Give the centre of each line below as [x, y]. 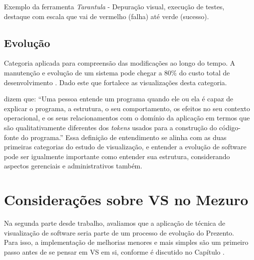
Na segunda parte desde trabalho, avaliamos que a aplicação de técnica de [115, 223]
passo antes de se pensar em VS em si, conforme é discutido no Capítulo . [114, 251]
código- [230, 127]
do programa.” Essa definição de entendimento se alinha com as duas [124, 137]
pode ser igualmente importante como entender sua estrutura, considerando [117, 156]
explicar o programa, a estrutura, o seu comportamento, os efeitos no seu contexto [127, 108]
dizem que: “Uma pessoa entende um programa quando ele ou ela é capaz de [119, 99]
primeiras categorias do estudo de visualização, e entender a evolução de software [125, 147]
